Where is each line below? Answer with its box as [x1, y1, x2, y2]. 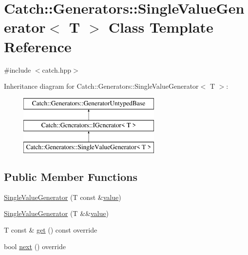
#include [4, 64, 31, 75]
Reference [4, 36, 72, 56]
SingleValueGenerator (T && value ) [4, 208, 109, 218]
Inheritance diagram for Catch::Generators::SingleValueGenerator [4, 81, 199, 91]
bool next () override [4, 241, 66, 251]
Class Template [108, 17, 213, 37]
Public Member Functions [4, 169, 137, 184]
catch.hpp [42, 64, 72, 75]
